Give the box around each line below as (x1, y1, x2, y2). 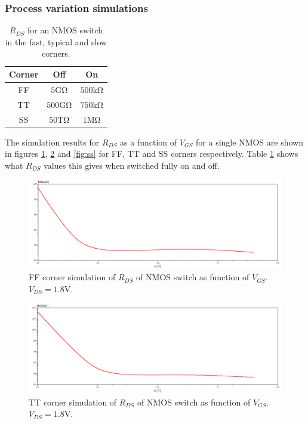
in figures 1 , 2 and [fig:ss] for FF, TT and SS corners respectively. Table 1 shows (5, 147, 298, 160)
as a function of (120, 135, 177, 148)
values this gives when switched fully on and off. (44, 159, 220, 171)
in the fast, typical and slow (5, 35, 107, 48)
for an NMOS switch (27, 24, 103, 36)
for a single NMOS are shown (196, 135, 303, 148)
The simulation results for (5, 135, 100, 148)
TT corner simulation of (29, 395, 117, 408)
